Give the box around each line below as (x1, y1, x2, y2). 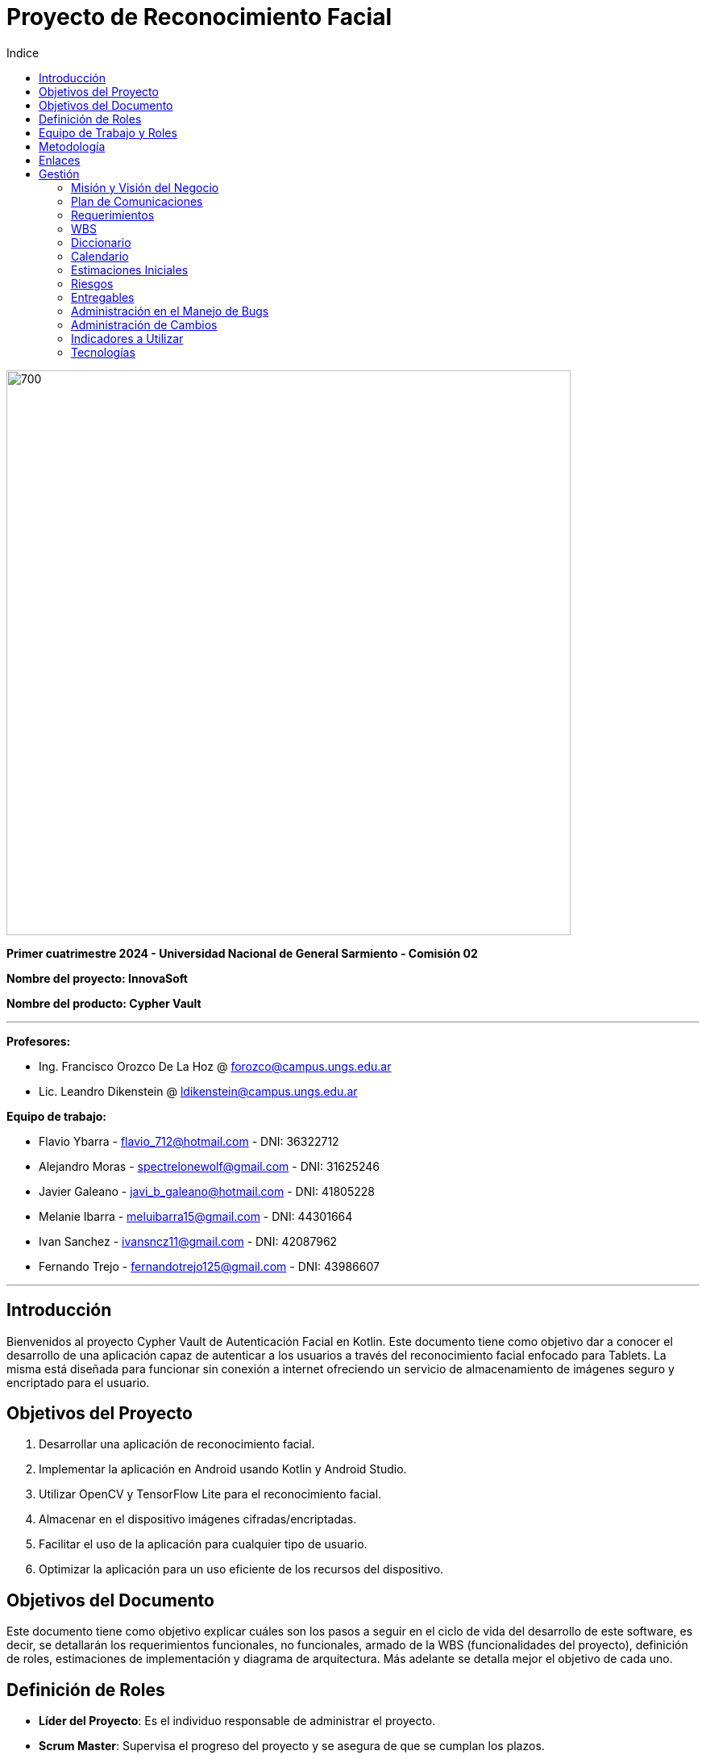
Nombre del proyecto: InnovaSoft (6, 971, 188, 985)
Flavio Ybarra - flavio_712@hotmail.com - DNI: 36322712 (39, 1134, 339, 1148)
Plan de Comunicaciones (71, 194, 203, 208)
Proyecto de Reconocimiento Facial (6, 3, 392, 31)
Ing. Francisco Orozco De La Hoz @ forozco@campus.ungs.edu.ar (39, 1059, 392, 1073)
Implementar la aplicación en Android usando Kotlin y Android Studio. (39, 1462, 407, 1477)
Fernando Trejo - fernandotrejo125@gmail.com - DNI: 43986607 (39, 1259, 380, 1273)
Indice (6, 45, 39, 60)
